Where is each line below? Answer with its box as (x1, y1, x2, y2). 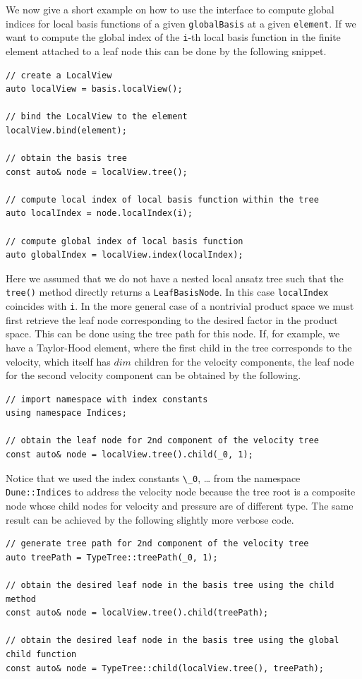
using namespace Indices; (6, 408, 127, 419)
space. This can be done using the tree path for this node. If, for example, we (6, 326, 340, 341)
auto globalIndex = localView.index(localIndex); (6, 250, 243, 260)
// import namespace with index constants (6, 394, 208, 404)
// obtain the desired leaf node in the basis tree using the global (6, 635, 339, 646)
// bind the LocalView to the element (6, 112, 188, 122)
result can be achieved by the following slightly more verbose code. (6, 512, 294, 527)
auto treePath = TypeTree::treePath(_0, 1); (6, 552, 218, 563)
